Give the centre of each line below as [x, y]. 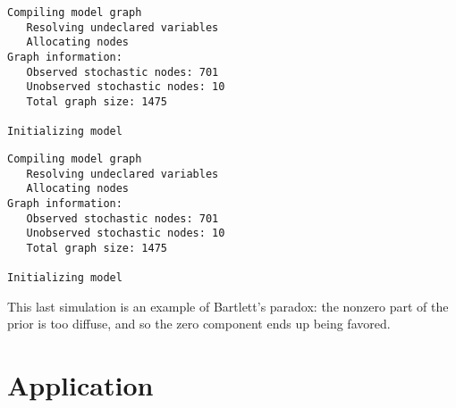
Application [80, 385]
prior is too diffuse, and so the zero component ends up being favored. [199, 324]
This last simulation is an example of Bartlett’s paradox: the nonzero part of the [228, 306]
